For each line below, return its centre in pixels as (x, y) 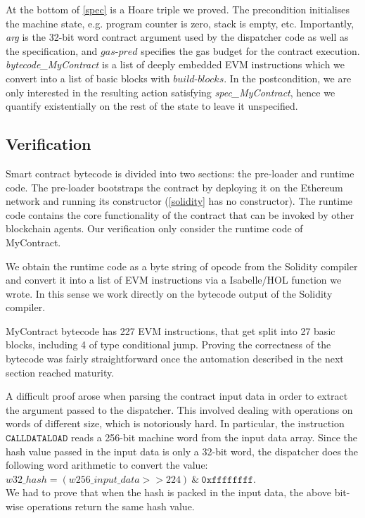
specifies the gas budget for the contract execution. (250, 50)
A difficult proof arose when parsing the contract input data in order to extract (177, 396)
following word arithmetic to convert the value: (107, 465)
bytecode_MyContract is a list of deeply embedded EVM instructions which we (175, 64)
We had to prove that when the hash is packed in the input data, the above (168, 492)
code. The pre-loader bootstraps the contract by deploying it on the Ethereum (174, 187)
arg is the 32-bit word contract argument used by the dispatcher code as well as (177, 37)
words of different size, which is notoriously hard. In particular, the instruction (175, 423)
